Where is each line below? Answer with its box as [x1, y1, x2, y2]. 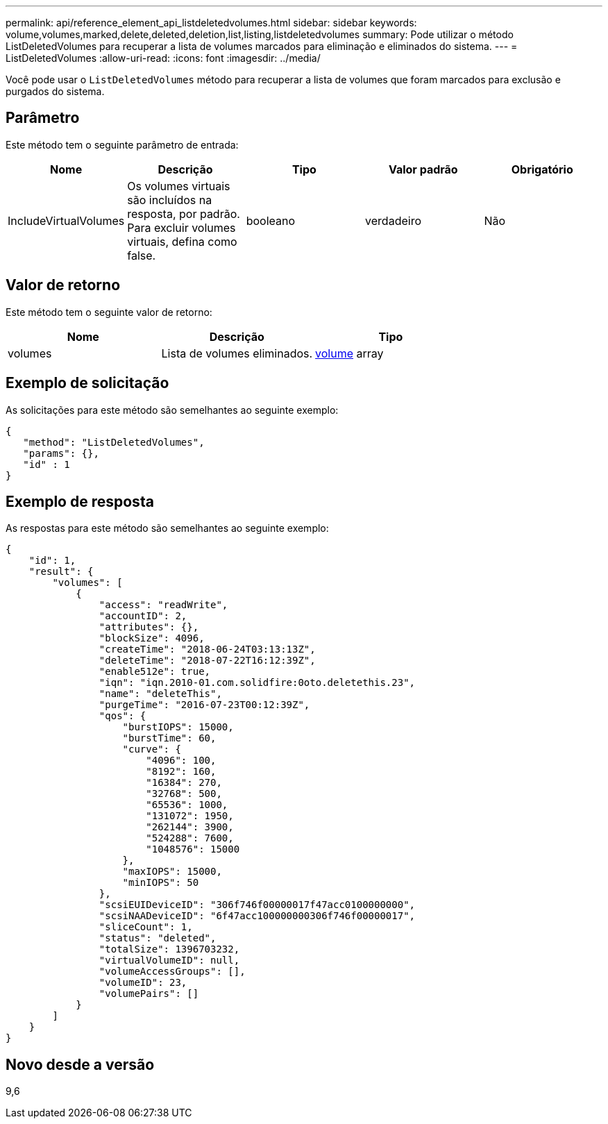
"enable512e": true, [99, 666, 211, 678]
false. [127, 248, 156, 262]
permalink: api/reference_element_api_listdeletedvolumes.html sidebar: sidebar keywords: [6, 17, 417, 28]
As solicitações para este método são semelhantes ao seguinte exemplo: [6, 403, 339, 416]
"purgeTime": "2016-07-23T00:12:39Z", [99, 699, 310, 711]
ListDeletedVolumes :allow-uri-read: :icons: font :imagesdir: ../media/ [6, 52, 321, 64]
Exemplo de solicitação [6, 374, 169, 392]
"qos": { [99, 710, 146, 722]
